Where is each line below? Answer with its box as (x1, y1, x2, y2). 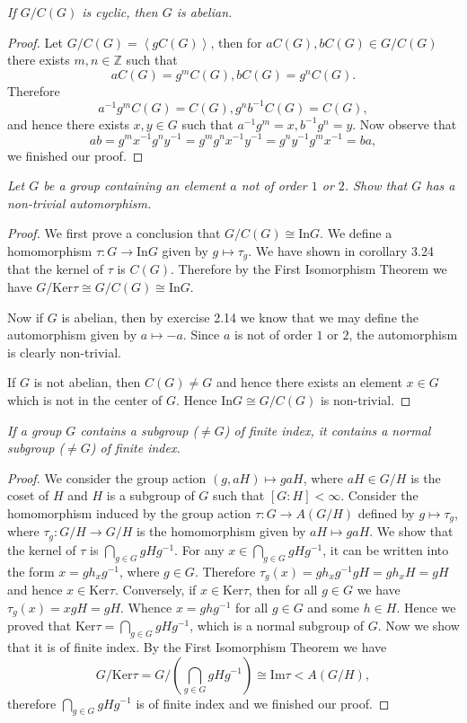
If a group (7, 420, 62, 439)
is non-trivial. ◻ (320, 390, 411, 409)
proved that (7, 616, 72, 635)
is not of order (234, 325, 313, 344)
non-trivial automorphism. (7, 193, 152, 212)
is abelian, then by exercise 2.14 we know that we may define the (61, 307, 419, 326)
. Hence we (396, 597, 456, 616)
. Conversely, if (114, 580, 197, 599)
